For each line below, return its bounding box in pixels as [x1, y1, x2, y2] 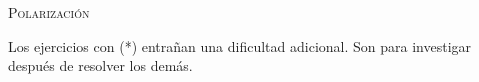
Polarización [8, 2, 90, 22]
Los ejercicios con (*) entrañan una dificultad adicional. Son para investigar [8, 35, 472, 56]
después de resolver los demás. [8, 55, 193, 76]
